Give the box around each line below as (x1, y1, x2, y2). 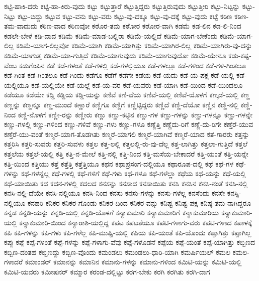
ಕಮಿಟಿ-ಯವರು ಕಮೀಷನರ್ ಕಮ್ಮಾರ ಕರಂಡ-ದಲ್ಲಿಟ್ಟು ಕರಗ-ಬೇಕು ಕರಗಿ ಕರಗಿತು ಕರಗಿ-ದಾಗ (4, 266, 210, 277)
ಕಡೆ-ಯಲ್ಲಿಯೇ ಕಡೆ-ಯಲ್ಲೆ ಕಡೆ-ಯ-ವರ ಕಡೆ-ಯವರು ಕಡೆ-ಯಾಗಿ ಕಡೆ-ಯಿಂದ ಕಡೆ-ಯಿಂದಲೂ (31, 79, 243, 90)
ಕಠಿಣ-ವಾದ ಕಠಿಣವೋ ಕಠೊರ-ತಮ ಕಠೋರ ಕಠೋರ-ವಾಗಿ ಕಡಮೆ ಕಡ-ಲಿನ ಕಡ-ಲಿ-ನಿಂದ (39, 21, 241, 31)
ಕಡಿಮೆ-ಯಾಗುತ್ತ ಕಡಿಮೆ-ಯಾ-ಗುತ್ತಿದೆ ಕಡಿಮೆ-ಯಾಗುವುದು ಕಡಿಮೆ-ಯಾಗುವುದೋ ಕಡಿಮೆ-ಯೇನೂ (4, 50, 226, 60)
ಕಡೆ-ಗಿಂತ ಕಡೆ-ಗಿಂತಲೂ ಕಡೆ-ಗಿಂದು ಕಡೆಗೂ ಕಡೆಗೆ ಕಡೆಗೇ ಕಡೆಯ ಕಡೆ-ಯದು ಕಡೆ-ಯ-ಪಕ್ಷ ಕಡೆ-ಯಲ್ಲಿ (4, 70, 234, 80)
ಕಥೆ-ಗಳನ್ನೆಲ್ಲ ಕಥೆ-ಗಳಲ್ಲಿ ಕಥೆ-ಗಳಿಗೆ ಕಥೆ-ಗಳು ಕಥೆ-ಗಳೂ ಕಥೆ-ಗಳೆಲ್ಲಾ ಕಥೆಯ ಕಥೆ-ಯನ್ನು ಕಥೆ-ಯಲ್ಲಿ (21, 168, 246, 179)
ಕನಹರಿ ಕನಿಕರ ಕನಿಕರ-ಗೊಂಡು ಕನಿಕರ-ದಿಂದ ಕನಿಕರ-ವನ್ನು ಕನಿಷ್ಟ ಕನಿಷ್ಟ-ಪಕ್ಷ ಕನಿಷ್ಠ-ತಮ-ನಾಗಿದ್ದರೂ (27, 197, 251, 208)
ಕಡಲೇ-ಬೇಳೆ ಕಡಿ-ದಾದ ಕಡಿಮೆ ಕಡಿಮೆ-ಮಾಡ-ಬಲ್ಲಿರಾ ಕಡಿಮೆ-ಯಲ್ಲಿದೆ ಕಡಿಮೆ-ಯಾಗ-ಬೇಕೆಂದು (4, 30, 218, 41)
